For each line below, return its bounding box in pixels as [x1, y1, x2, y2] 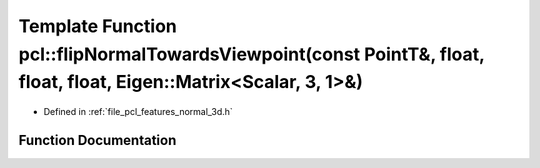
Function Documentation [18, 131, 177, 149]
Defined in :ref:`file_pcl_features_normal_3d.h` [43, 106, 234, 118]
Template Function [18, 15, 177, 37]
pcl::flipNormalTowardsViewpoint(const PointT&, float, [18, 43, 485, 65]
